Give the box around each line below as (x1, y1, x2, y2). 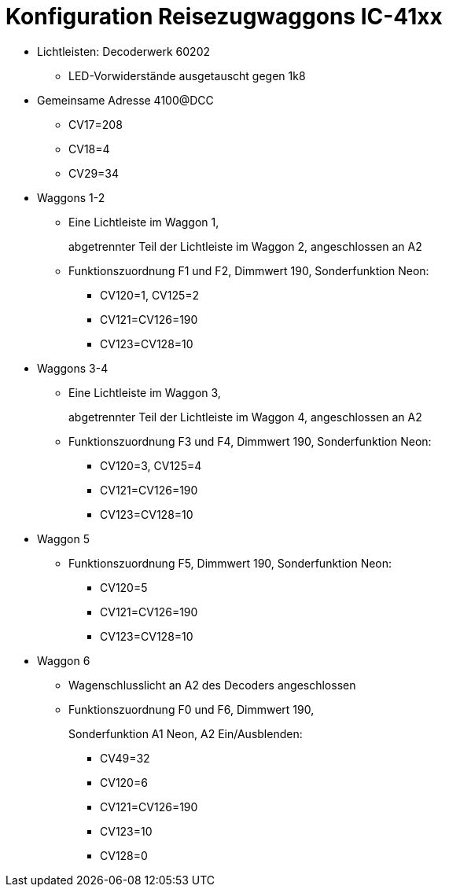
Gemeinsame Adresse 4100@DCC (37, 93, 214, 107)
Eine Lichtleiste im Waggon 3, (68, 385, 221, 399)
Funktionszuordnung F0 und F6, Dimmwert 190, (68, 702, 315, 716)
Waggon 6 (37, 653, 90, 667)
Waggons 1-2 (37, 190, 105, 204)
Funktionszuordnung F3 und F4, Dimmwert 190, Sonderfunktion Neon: (68, 434, 432, 448)
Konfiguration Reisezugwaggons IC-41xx (6, 3, 443, 30)
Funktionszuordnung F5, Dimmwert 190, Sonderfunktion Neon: (68, 556, 392, 570)
